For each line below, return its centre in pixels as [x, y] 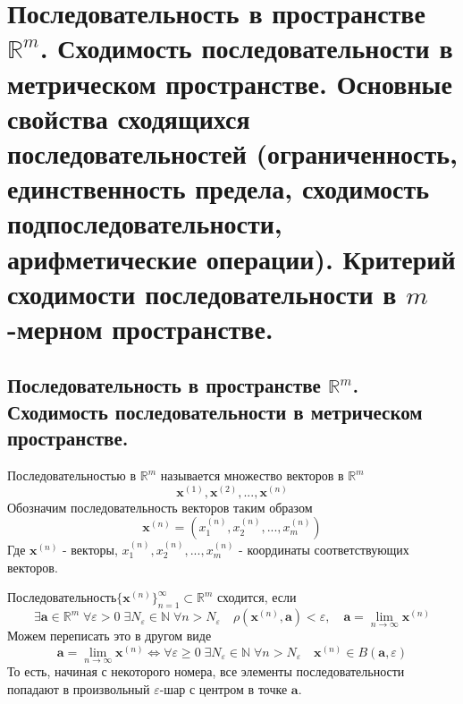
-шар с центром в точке [223, 688]
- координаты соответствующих [324, 550]
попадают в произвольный [79, 688]
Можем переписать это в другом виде [109, 636]
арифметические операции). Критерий [231, 258]
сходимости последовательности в [202, 293]
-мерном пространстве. [140, 328]
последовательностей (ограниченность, [232, 153]
